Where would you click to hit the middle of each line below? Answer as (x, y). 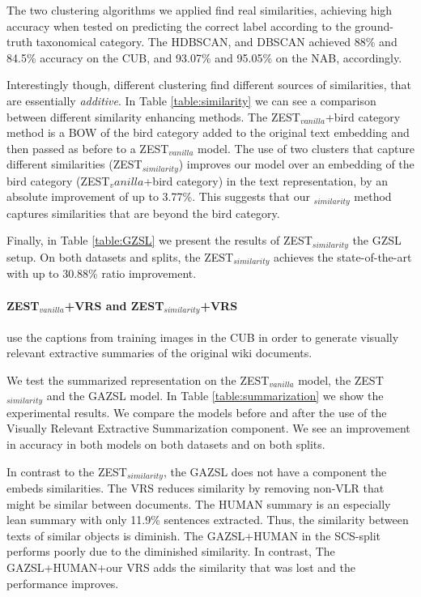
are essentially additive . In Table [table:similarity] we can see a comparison (191, 100)
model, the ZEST (341, 380)
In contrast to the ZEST (67, 471)
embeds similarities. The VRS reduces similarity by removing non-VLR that (196, 488)
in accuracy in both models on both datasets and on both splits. (166, 444)
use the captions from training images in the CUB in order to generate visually (203, 337)
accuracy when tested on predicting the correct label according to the (179, 26)
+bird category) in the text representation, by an (266, 180)
